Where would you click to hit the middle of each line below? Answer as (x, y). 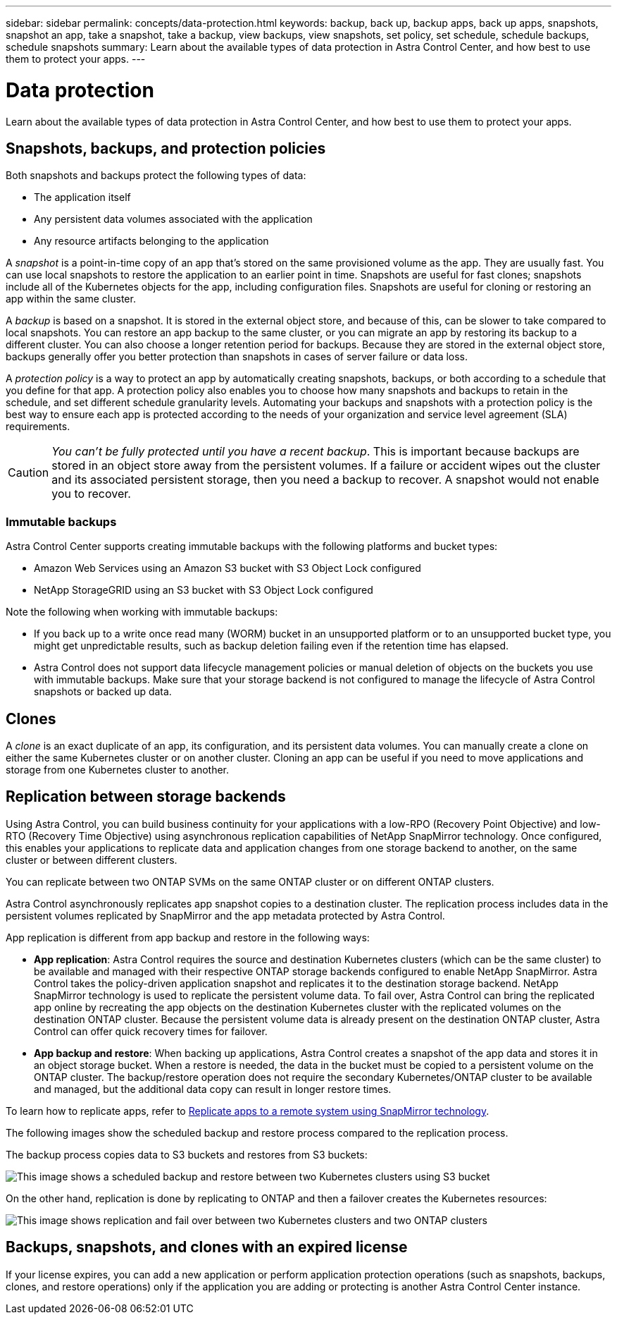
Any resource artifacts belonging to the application (151, 241)
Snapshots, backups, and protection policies (166, 148)
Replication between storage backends (146, 797)
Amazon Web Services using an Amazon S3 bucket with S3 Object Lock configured (228, 568)
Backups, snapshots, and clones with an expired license (207, 1247)
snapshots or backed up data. (103, 692)
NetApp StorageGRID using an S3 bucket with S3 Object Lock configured (204, 590)
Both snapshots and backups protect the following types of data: (156, 176)
